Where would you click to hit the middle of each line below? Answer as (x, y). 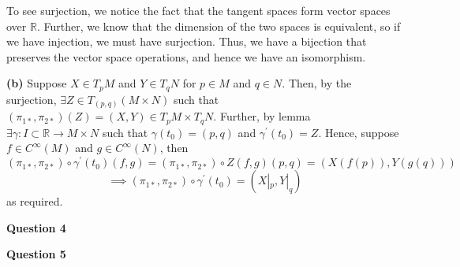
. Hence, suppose (359, 132)
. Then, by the (317, 83)
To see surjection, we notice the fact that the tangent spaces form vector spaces (198, 10)
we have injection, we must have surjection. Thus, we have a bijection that (187, 41)
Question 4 (36, 227)
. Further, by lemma (262, 116)
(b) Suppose (37, 83)
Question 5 (36, 254)
